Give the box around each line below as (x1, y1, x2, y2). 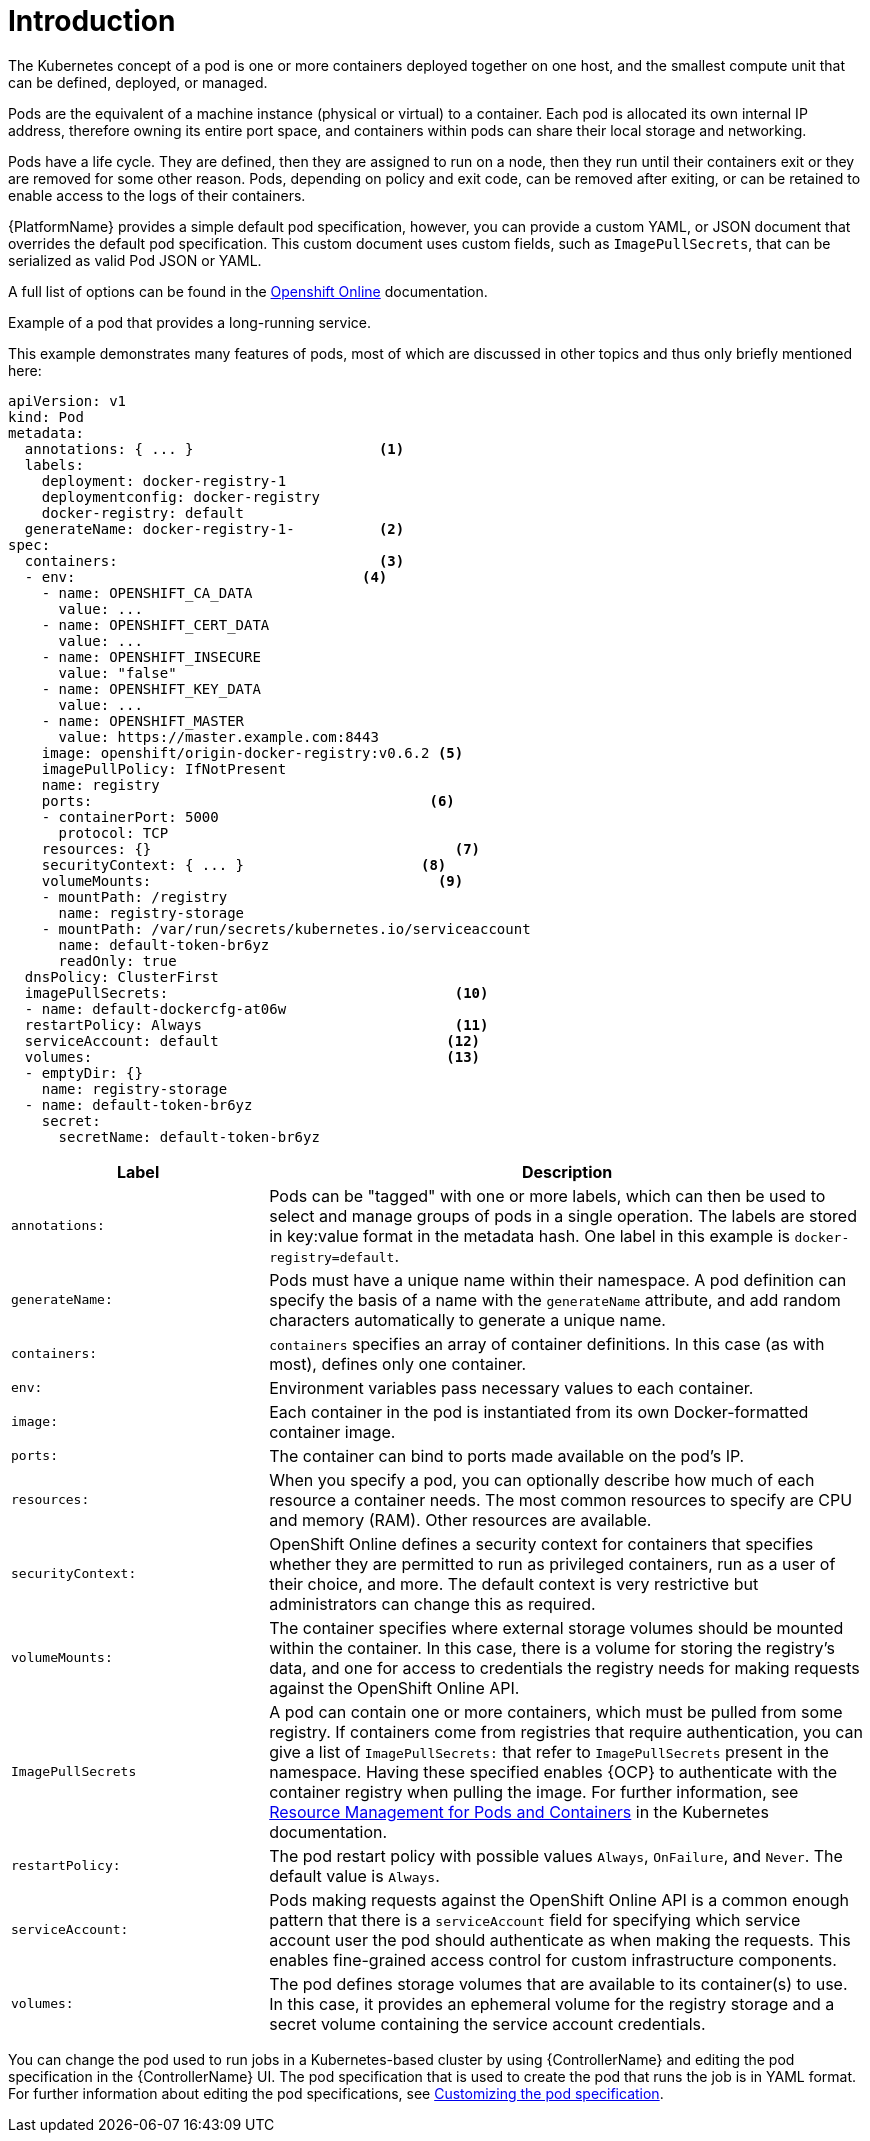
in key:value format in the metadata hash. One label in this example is (269, 1225, 790, 1246)
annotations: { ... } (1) (24, 440, 405, 457)
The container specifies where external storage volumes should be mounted (269, 1617, 844, 1638)
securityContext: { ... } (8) (41, 856, 447, 873)
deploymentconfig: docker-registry (41, 488, 320, 505)
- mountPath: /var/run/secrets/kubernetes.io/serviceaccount (41, 920, 531, 937)
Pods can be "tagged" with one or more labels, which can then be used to (269, 1185, 826, 1206)
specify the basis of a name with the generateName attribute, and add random (269, 1289, 841, 1310)
